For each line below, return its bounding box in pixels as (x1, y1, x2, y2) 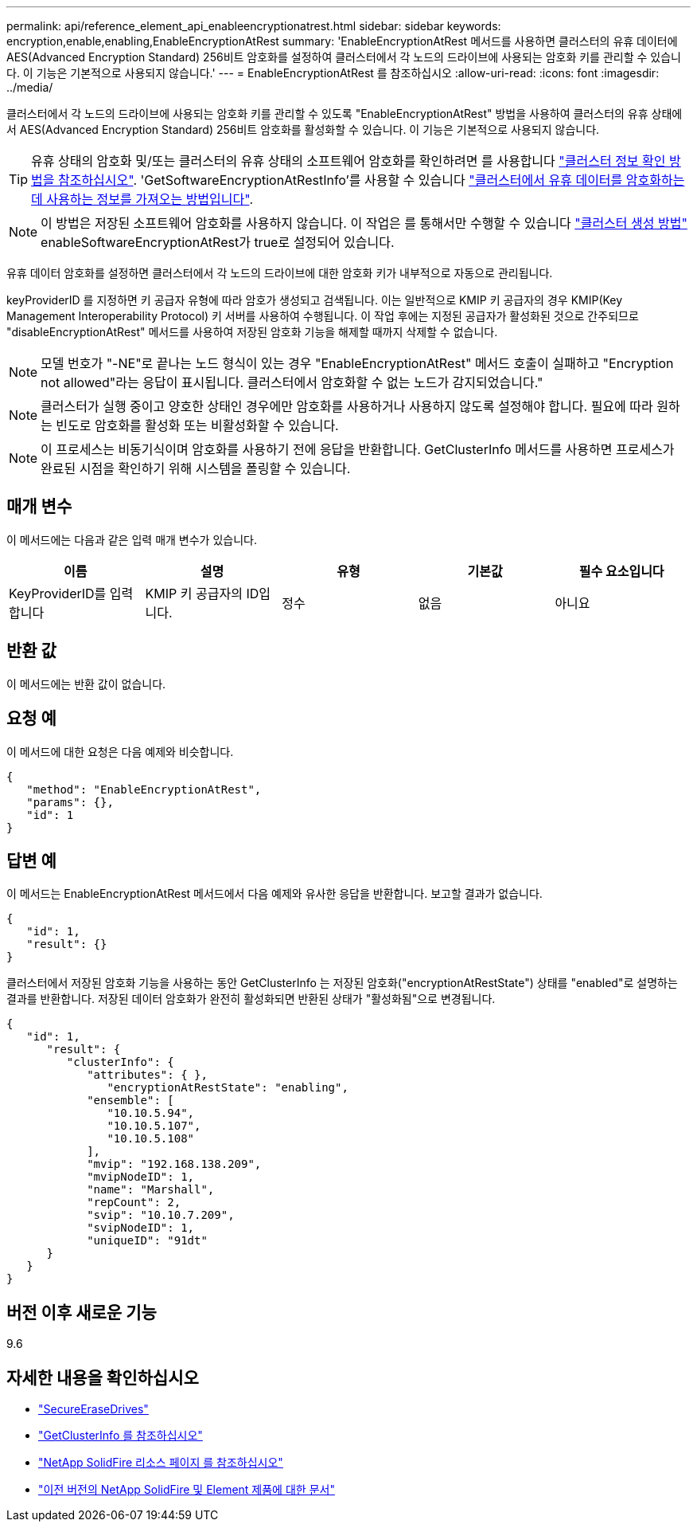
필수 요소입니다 (578, 562, 664, 579)
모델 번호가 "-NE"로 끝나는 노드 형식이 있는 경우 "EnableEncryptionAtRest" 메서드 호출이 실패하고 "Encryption (41, 355, 674, 371)
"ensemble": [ (87, 1094, 174, 1107)
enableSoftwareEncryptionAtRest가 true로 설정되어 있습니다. (41, 234, 395, 250)
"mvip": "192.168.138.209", (87, 1158, 262, 1171)
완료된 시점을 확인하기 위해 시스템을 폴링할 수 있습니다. (41, 460, 351, 476)
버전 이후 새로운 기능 (6, 1302, 157, 1322)
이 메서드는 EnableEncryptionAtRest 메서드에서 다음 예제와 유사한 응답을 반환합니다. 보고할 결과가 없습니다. (6, 887, 543, 901)
